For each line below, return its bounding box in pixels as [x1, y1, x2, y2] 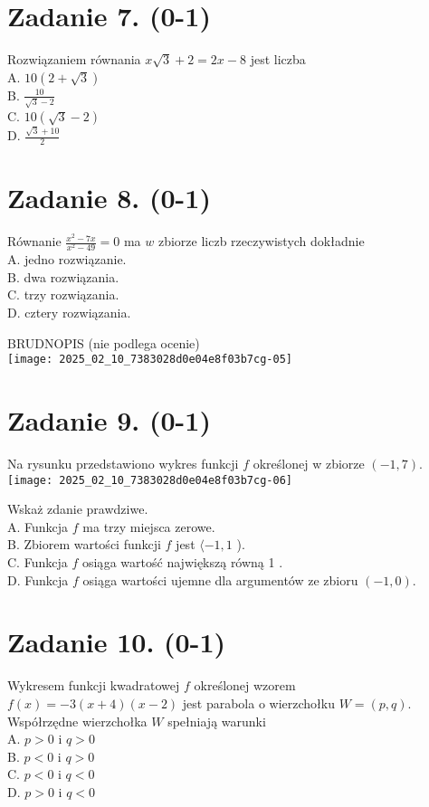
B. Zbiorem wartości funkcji [7, 535, 161, 554]
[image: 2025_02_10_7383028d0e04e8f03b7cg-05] [7, 353, 292, 366]
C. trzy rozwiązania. [7, 285, 119, 304]
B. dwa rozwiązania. [7, 267, 119, 286]
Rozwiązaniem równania [7, 50, 141, 69]
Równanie [7, 232, 62, 251]
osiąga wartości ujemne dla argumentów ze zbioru [82, 570, 358, 589]
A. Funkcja [7, 517, 69, 536]
